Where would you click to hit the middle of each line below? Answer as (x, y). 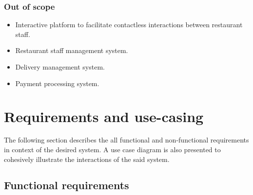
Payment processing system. (57, 83)
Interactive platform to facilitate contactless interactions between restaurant (129, 25)
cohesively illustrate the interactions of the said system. (87, 159)
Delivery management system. (60, 67)
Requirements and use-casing (104, 116)
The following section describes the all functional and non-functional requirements (126, 140)
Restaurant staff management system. (72, 50)
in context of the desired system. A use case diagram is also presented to (112, 149)
